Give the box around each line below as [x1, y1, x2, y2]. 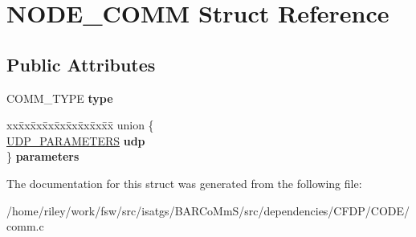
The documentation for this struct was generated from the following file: [6, 174, 362, 191]
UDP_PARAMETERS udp [6, 132, 145, 149]
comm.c [6, 218, 44, 235]
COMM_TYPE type [6, 89, 113, 106]
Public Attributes [6, 51, 156, 76]
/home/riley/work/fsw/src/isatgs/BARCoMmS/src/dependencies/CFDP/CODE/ [6, 202, 410, 219]
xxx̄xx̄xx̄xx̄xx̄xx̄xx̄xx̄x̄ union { [6, 116, 154, 133]
